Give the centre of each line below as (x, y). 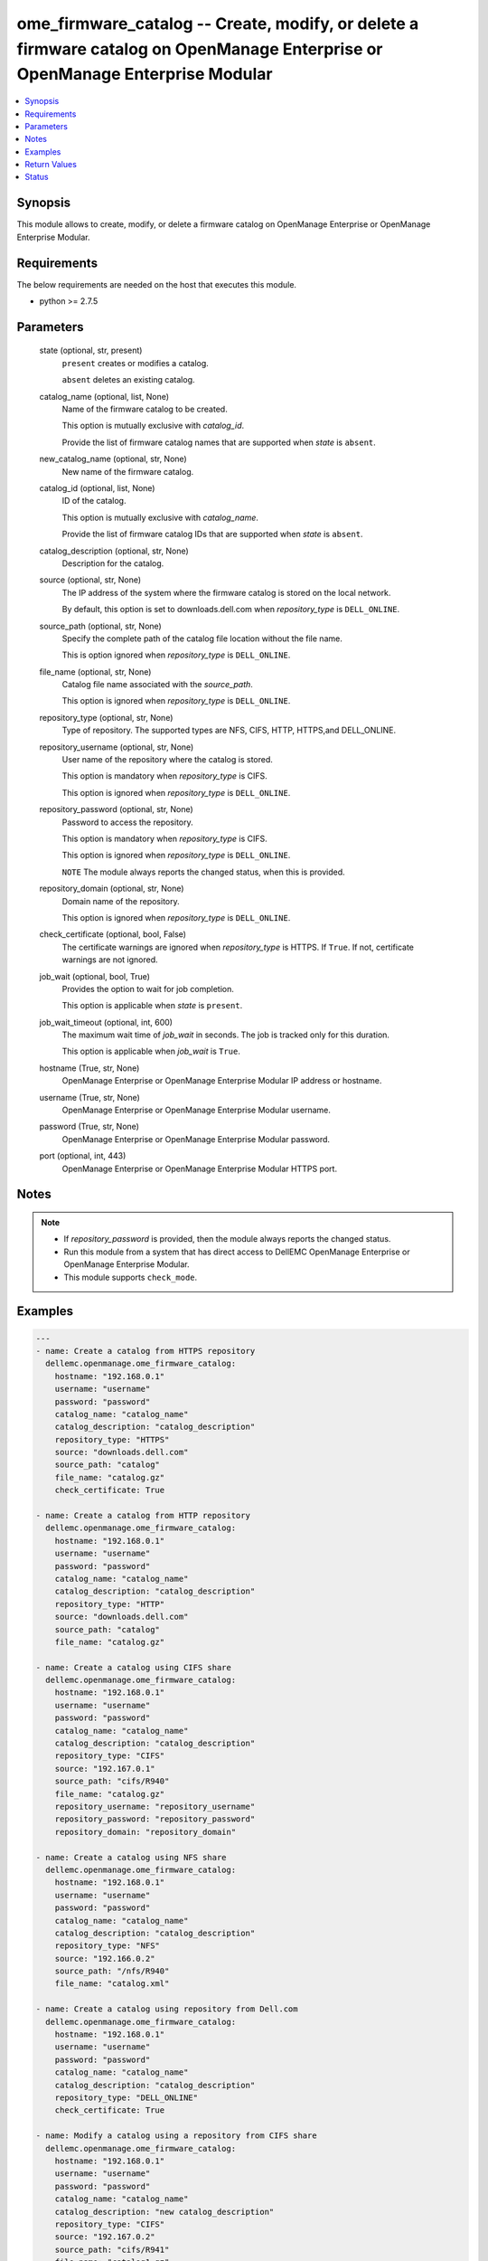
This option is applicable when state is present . (152, 1006)
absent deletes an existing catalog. (128, 380)
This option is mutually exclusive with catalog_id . (153, 426)
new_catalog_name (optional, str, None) (113, 459)
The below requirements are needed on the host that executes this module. (157, 284)
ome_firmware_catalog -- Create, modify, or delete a (218, 24)
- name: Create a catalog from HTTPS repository (145, 1351)
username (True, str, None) (89, 1097)
